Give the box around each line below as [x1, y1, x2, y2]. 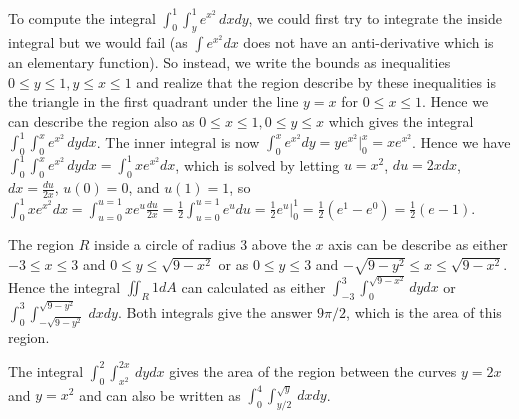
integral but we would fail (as [8, 32, 188, 53]
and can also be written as [79, 384, 241, 405]
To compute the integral [8, 7, 156, 28]
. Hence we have [412, 131, 511, 152]
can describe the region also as [8, 111, 195, 132]
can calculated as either [181, 276, 326, 297]
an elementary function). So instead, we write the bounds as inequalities [8, 52, 451, 73]
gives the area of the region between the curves [169, 360, 457, 381]
